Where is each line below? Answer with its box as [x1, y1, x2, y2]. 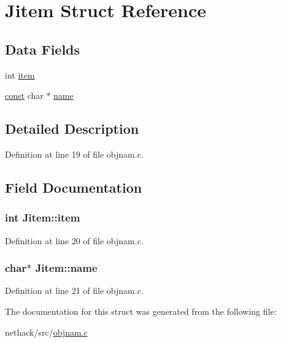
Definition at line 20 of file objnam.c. [5, 234, 144, 247]
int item [5, 68, 35, 81]
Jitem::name [35, 260, 98, 276]
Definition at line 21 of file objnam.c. [5, 284, 144, 297]
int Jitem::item [5, 210, 80, 225]
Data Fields [5, 39, 80, 58]
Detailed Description [5, 119, 139, 138]
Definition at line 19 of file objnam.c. [5, 147, 144, 160]
